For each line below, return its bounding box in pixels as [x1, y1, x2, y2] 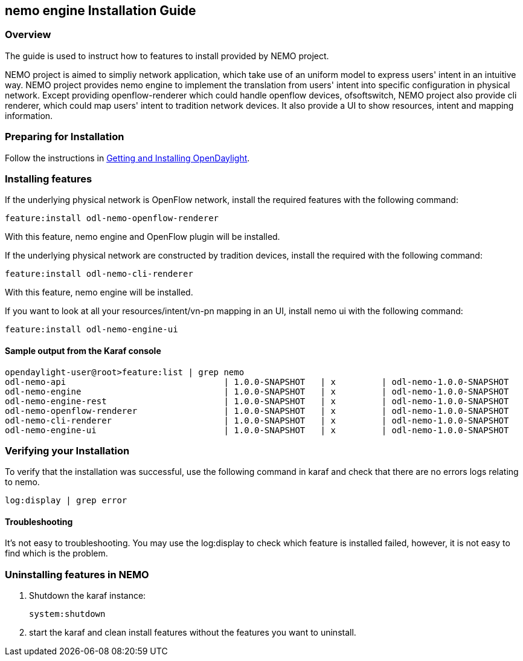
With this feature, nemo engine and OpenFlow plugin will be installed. [5, 231, 280, 242]
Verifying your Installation [5, 444, 130, 457]
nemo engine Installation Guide [5, 3, 196, 18]
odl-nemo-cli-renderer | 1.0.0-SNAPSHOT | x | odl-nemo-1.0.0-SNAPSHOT [5, 415, 509, 425]
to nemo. [5, 477, 40, 488]
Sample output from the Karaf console [5, 345, 161, 356]
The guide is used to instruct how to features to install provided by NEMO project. [5, 50, 329, 61]
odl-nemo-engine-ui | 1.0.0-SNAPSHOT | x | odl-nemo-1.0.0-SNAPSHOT [5, 425, 509, 435]
